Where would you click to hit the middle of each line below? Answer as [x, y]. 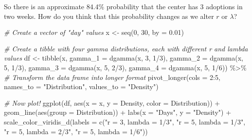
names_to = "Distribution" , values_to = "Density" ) [81, 86]
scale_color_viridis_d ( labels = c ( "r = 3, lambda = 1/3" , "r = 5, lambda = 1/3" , [125, 121]
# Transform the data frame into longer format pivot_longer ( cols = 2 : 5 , [112, 77]
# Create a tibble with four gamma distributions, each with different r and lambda [126, 48]
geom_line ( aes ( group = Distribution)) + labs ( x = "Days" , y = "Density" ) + [118, 112]
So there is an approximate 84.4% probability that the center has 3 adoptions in [123, 6]
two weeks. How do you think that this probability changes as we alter [109, 16]
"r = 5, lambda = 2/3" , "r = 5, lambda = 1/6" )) [76, 131]
